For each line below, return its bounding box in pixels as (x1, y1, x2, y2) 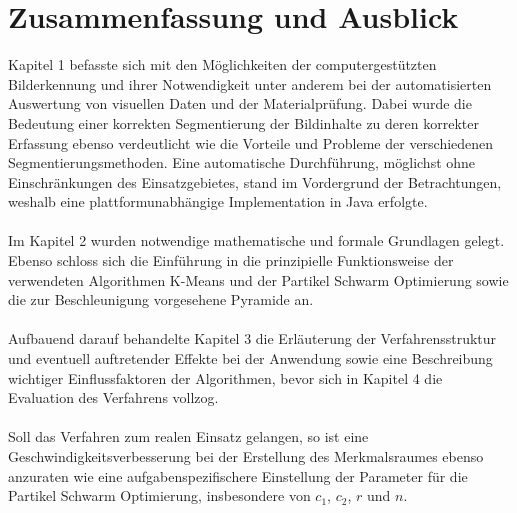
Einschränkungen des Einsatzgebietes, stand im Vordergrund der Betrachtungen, (8, 171, 502, 192)
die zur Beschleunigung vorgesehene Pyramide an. (8, 289, 314, 310)
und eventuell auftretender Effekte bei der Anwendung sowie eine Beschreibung (8, 348, 493, 369)
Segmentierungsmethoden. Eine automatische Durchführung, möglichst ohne (8, 152, 476, 173)
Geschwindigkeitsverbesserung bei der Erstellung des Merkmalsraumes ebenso (8, 446, 484, 466)
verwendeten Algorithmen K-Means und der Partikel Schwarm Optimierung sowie (8, 269, 509, 290)
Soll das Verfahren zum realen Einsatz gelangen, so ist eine (8, 426, 369, 447)
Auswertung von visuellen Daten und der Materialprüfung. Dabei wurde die (8, 93, 472, 114)
